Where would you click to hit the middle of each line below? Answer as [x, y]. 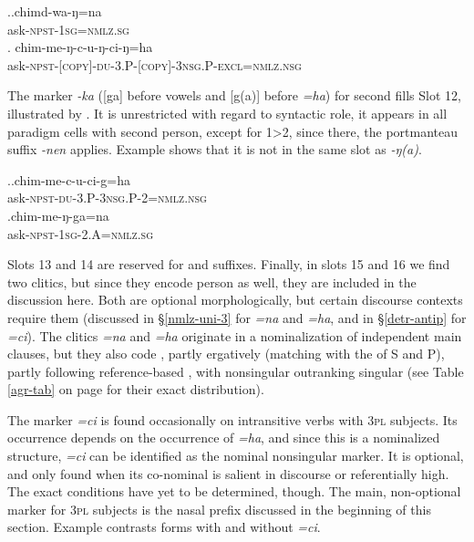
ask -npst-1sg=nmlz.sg [68, 29]
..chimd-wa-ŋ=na [55, 11]
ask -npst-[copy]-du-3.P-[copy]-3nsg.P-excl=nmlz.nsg [155, 64]
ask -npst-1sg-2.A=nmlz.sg [81, 233]
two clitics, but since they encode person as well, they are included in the [212, 281]
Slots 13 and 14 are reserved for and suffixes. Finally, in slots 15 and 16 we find [229, 264]
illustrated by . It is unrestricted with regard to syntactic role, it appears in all [227, 113]
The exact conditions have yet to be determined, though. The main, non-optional [234, 491]
